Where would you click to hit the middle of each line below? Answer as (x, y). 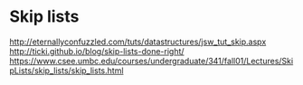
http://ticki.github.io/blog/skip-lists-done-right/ (97, 51)
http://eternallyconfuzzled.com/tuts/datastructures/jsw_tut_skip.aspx (138, 42)
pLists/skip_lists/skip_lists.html (66, 71)
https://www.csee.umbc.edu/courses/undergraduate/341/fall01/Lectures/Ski (151, 61)
